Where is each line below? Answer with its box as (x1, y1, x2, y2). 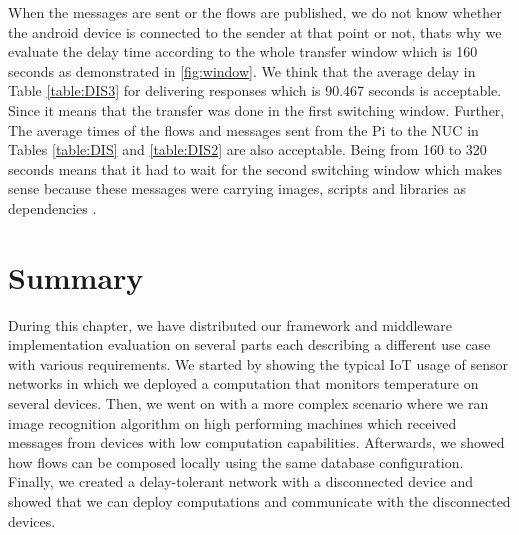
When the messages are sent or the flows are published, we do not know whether (8, 2, 502, 22)
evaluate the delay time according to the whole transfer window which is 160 (8, 41, 478, 62)
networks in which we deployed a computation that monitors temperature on (8, 373, 479, 394)
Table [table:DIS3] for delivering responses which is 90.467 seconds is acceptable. (8, 80, 502, 101)
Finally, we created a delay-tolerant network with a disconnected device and (8, 471, 474, 492)
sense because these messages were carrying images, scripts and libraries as (8, 178, 466, 199)
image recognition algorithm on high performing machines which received (8, 412, 457, 433)
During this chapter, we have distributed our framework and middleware (8, 314, 452, 335)
